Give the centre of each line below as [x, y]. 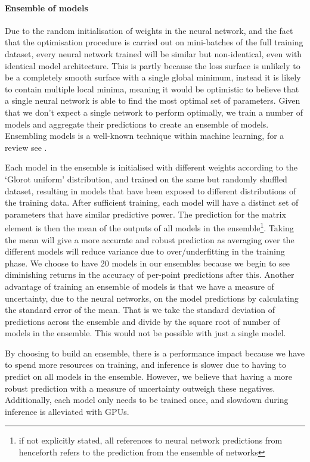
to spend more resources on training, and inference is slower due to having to [145, 365]
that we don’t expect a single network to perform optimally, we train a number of [154, 112]
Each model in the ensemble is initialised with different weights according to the [151, 167]
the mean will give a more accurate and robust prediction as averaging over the [150, 239]
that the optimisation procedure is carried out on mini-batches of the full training [154, 42]
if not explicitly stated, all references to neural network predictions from [151, 440]
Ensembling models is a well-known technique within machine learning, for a [145, 136]
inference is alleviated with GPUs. [67, 411]
